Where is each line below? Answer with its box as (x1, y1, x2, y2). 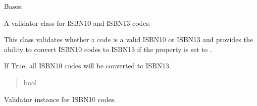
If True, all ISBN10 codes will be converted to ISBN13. (4, 60, 171, 71)
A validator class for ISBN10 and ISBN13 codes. (4, 17, 151, 28)
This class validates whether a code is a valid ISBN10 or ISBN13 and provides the (4, 34, 253, 45)
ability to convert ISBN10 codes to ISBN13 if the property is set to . (4, 44, 212, 54)
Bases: (4, 1, 23, 11)
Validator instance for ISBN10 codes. (4, 94, 116, 104)
